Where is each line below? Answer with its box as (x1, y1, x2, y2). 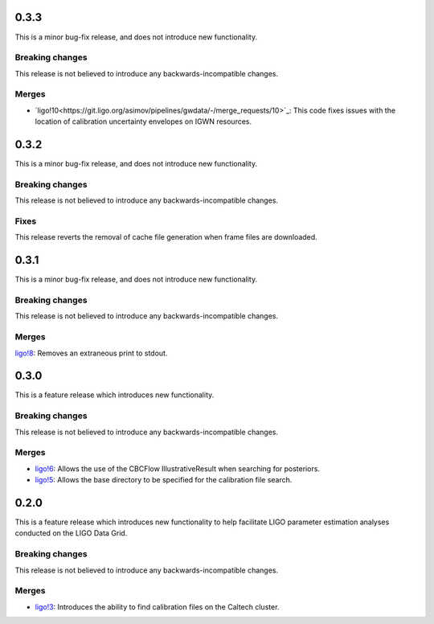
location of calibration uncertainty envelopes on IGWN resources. (35, 117, 252, 126)
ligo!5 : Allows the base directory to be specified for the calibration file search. (35, 475, 293, 485)
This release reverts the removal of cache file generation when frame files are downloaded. (14, 232, 317, 242)
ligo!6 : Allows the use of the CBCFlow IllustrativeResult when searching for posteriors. (35, 463, 321, 474)
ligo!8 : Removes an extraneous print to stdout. (14, 348, 168, 358)
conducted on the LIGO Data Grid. (14, 528, 128, 538)
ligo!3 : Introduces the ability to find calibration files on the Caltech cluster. (35, 601, 280, 611)
